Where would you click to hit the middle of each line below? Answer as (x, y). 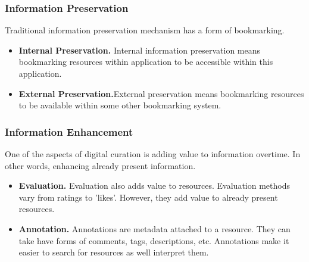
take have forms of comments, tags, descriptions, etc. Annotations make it (154, 240)
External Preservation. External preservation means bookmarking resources (161, 93)
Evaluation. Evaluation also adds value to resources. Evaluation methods (154, 185)
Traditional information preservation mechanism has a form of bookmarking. (145, 30)
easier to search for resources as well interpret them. (114, 252)
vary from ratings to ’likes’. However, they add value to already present (148, 197)
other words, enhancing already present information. (100, 165)
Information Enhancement (69, 131)
